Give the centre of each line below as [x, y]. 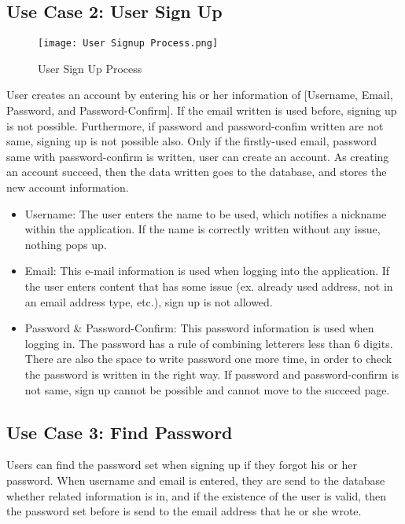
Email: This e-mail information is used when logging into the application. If [207, 271]
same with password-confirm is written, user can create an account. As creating [198, 156]
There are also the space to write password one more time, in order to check [208, 359]
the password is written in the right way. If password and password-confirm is [212, 374]
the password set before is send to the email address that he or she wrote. [184, 511]
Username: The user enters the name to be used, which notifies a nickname [206, 213]
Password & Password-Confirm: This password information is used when [199, 328]
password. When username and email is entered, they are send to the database [196, 480]
